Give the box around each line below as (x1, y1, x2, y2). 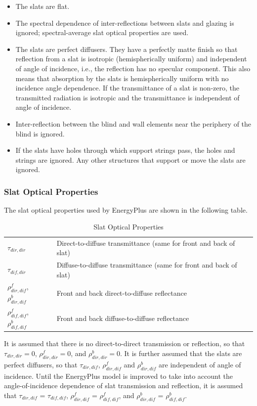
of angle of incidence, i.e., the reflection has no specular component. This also (15, 63, 251, 73)
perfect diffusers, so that (4, 359, 78, 369)
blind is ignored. (15, 128, 65, 138)
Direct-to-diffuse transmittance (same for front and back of (56, 237, 235, 248)
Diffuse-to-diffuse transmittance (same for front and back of (56, 260, 237, 270)
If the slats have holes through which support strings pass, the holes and (15, 145, 235, 155)
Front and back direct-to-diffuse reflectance (56, 288, 187, 298)
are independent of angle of (159, 359, 241, 369)
